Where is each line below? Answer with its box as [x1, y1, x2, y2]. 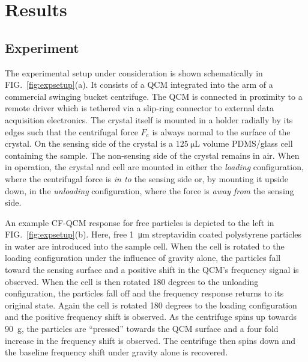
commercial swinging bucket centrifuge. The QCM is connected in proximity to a [5, 90, 303, 102]
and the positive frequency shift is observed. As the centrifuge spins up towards [5, 310, 297, 323]
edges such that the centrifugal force [5, 125, 138, 138]
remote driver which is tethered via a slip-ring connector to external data [5, 102, 274, 114]
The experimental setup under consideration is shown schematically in [5, 66, 263, 79]
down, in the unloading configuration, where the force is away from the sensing [5, 184, 294, 197]
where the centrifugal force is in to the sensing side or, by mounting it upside [5, 172, 289, 185]
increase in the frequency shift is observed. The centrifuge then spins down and [5, 334, 296, 346]
